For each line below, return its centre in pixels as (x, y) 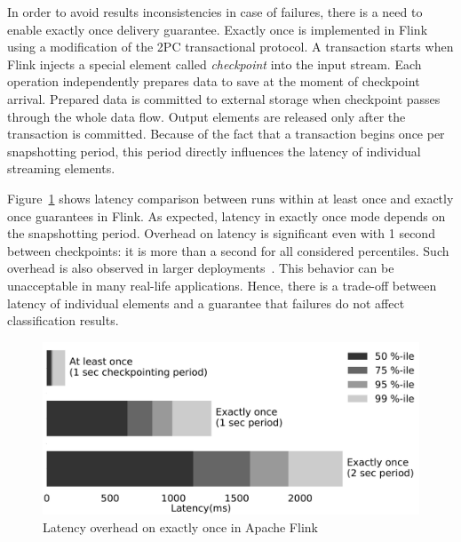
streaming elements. (61, 168)
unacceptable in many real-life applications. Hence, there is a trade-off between (222, 285)
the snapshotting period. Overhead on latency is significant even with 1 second (221, 233)
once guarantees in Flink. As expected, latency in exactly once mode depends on (227, 215)
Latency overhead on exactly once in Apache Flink (180, 526)
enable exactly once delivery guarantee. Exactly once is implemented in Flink (218, 29)
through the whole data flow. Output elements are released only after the (207, 116)
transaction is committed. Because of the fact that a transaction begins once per (226, 134)
